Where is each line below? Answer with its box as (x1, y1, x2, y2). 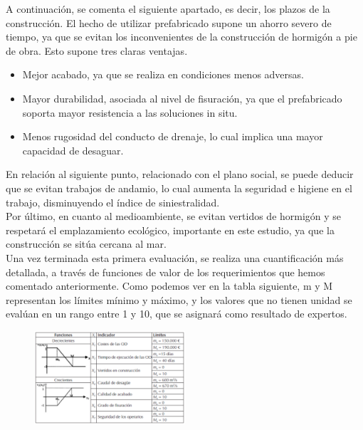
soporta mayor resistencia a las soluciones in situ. (22, 105, 238, 120)
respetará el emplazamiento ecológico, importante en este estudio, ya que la (6, 222, 335, 237)
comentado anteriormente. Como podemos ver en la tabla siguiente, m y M (6, 278, 333, 293)
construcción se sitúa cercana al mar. (6, 236, 167, 251)
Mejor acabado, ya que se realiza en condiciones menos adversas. (22, 67, 304, 82)
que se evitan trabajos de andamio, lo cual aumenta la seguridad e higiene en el (6, 180, 352, 195)
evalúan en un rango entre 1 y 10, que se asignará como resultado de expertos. (6, 306, 347, 321)
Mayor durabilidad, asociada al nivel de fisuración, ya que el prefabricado (22, 90, 342, 105)
